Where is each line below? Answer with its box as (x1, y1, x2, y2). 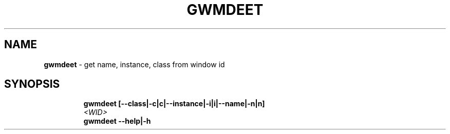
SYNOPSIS (4, 78, 60, 91)
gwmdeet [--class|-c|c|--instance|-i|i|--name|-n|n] (83, 99, 265, 108)
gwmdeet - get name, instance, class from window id (44, 60, 225, 69)
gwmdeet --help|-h (83, 117, 151, 126)
